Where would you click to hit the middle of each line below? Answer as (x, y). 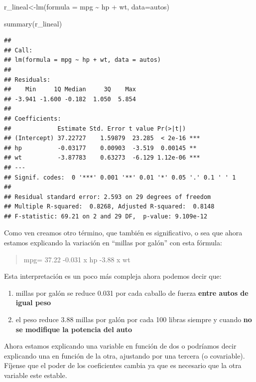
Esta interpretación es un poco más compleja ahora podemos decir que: (113, 276)
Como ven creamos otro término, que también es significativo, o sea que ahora (123, 233)
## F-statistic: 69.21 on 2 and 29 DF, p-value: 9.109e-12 (106, 216)
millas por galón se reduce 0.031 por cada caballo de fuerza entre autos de (132, 292)
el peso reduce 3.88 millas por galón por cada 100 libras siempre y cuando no (134, 319)
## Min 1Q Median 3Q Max (70, 90)
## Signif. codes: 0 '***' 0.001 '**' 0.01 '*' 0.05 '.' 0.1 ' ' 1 (120, 177)
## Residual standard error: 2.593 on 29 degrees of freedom (108, 197)
